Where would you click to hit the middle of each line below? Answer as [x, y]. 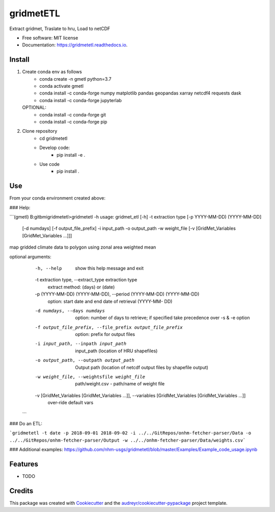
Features [24, 464]
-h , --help [48, 268]
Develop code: [55, 148]
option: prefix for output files [105, 334]
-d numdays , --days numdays [70, 311]
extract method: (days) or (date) [81, 287]
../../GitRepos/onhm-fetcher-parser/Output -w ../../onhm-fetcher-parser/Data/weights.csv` [128, 440]
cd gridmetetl [53, 138]
